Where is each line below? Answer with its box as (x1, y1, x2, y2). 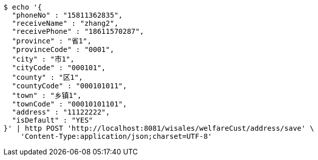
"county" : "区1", (12, 73, 83, 81)
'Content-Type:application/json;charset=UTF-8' (20, 132, 213, 140)
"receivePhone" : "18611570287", (12, 27, 144, 35)
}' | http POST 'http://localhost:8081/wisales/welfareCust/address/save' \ (4, 124, 314, 132)
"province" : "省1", (12, 37, 92, 45)
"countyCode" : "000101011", (12, 82, 127, 90)
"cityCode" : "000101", (12, 64, 106, 72)
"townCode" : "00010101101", (12, 100, 127, 108)
